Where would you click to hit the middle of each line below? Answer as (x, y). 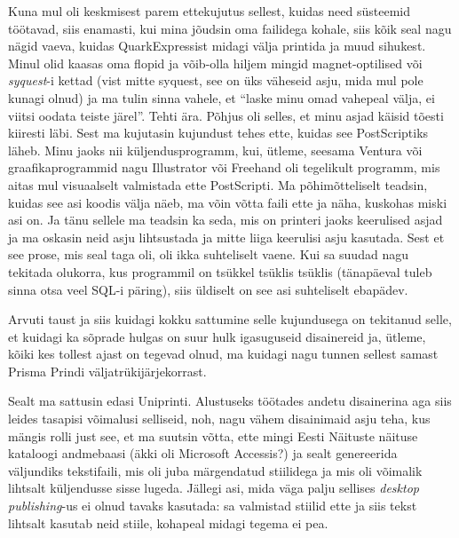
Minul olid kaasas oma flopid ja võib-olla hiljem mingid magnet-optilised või (215, 63)
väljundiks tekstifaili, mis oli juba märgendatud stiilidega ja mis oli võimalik (215, 470)
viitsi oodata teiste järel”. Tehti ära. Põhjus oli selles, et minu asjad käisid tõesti (226, 115)
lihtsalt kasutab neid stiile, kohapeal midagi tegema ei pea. (168, 522)
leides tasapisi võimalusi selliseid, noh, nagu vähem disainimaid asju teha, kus (219, 419)
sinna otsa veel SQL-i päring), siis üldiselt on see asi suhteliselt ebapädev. (208, 289)
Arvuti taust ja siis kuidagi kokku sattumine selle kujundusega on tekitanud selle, (230, 319)
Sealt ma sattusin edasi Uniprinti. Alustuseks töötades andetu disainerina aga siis (230, 401)
